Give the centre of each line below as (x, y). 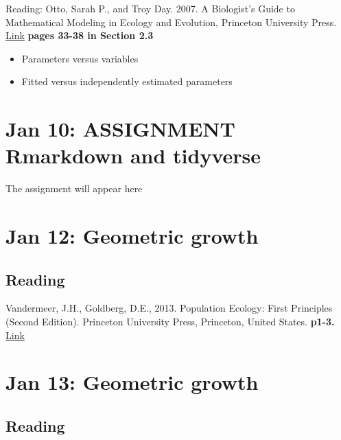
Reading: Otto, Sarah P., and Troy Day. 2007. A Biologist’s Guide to (150, 8)
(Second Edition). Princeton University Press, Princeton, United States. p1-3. (170, 322)
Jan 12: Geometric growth (132, 236)
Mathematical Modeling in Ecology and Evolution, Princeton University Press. (171, 22)
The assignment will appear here (74, 188)
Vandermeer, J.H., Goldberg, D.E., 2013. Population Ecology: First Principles (169, 308)
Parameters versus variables (80, 58)
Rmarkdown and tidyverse (133, 155)
